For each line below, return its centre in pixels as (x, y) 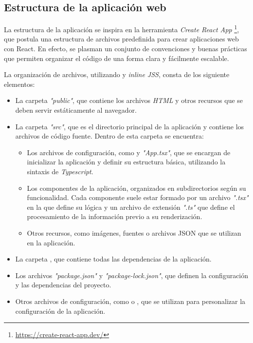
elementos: (19, 84)
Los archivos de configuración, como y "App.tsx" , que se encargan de (129, 152)
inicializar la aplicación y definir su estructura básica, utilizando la (126, 162)
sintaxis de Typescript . (60, 171)
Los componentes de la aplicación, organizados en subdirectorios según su (136, 188)
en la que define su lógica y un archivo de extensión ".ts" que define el (131, 207)
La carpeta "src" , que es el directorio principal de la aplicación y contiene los (130, 126)
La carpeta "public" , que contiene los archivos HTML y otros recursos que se (129, 100)
